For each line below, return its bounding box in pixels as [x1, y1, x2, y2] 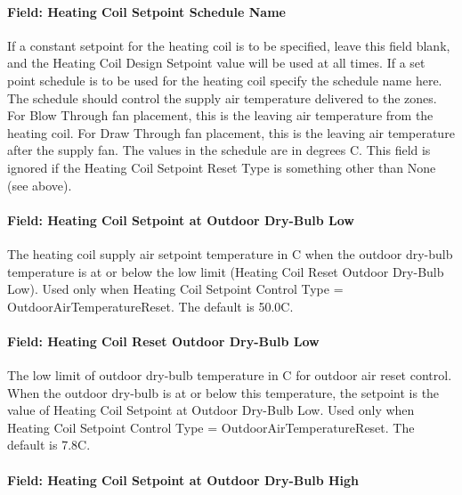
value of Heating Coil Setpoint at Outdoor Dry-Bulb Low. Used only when [7, 401, 415, 419]
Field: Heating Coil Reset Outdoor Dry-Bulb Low [7, 331, 320, 350]
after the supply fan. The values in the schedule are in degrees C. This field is [7, 141, 431, 159]
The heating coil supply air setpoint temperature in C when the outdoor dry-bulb [7, 244, 453, 263]
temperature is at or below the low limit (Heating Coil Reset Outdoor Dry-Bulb [7, 262, 444, 280]
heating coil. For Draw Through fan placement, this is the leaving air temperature [7, 123, 455, 142]
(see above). [7, 175, 72, 194]
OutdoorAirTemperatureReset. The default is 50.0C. [7, 296, 294, 315]
